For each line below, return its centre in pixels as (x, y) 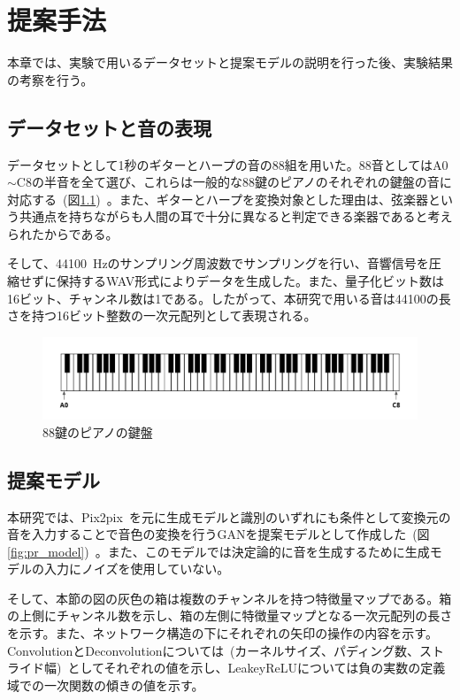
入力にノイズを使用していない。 (137, 569)
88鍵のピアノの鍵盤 (98, 431)
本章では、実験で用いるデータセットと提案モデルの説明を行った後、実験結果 (230, 62)
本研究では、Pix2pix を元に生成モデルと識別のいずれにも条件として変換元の (229, 516)
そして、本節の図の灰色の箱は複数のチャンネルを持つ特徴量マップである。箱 (230, 598)
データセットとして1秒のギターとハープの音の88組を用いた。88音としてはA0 (228, 164)
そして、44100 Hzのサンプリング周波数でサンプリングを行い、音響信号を (218, 263)
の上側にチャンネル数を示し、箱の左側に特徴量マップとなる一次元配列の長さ (230, 615)
